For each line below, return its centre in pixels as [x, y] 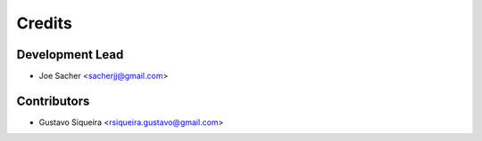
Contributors [53, 101]
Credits [45, 23]
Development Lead [70, 55]
